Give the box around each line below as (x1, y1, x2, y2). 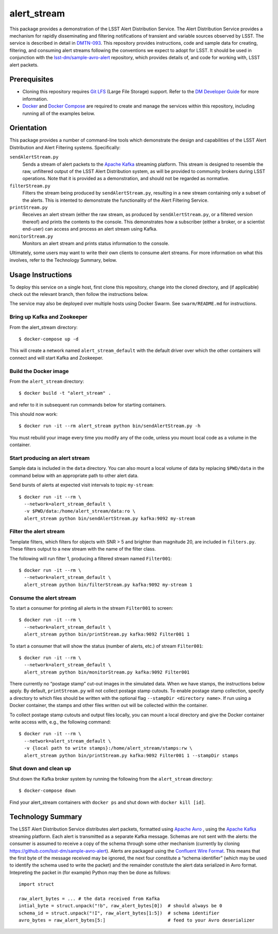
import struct (19, 882, 54, 887)
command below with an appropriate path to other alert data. (9, 472, 139, 479)
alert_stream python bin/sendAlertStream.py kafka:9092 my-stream (24, 515, 195, 521)
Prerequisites (9, 75, 54, 84)
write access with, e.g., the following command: (9, 719, 111, 725)
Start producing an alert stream (9, 454, 90, 462)
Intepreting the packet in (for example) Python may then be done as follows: (9, 869, 171, 875)
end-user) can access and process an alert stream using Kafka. (22, 226, 158, 232)
